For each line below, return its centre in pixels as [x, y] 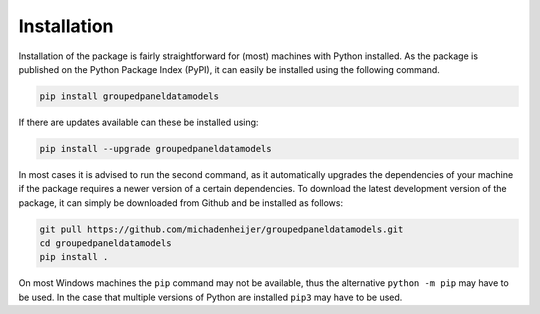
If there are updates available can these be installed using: [138, 122]
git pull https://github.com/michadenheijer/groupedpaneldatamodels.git [221, 229]
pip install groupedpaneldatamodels [129, 96]
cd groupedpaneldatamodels [105, 243]
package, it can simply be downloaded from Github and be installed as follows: [181, 202]
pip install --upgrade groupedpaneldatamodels [155, 148]
